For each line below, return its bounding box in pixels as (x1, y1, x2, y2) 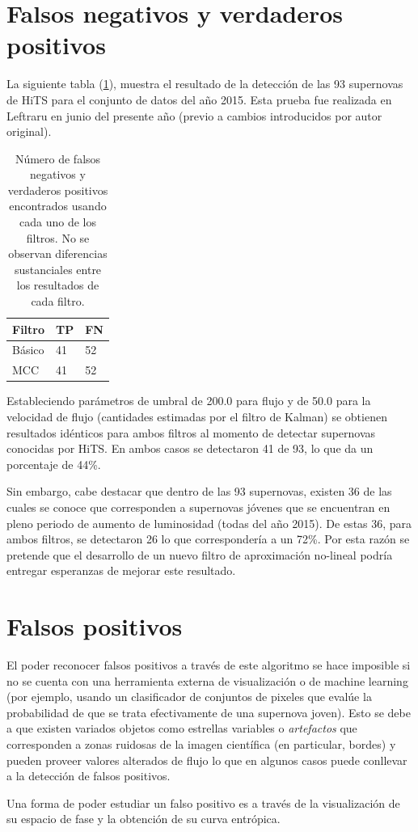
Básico (12, 341, 44, 358)
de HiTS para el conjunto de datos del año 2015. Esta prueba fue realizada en (6, 91, 392, 108)
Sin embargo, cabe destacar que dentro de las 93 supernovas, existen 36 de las (6, 483, 392, 500)
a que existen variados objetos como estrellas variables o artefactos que (6, 720, 357, 737)
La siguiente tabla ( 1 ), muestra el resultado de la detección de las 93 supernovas (6, 75, 403, 92)
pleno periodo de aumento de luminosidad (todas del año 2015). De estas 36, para (6, 514, 412, 531)
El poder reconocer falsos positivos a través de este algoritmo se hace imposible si (6, 657, 411, 674)
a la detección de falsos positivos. (6, 767, 171, 784)
